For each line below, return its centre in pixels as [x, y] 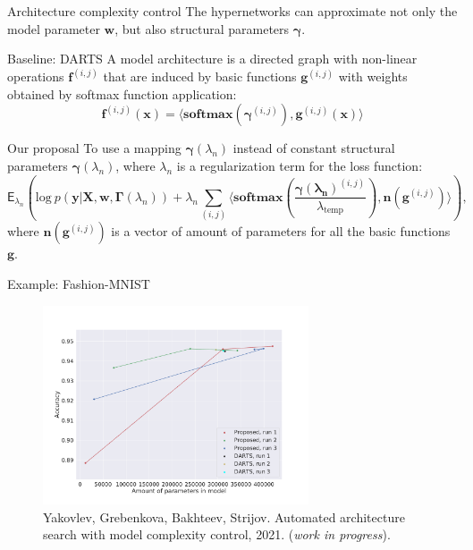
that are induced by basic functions [200, 76]
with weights [373, 76]
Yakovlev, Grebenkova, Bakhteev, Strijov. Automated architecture [224, 516]
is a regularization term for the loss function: [300, 165]
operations [36, 76]
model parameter [54, 28]
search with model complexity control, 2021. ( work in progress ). [217, 534]
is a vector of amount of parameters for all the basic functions [281, 231]
